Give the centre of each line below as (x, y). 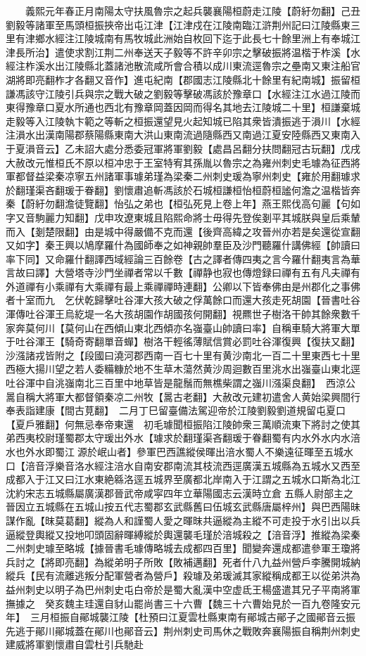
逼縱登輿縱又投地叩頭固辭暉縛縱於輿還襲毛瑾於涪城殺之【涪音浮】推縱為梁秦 (183, 534)
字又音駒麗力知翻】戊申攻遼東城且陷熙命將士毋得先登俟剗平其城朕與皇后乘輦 (183, 217)
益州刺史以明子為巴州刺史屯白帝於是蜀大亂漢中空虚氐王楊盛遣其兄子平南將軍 (183, 589)
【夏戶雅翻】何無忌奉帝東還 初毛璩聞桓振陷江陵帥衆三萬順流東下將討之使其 (183, 424)
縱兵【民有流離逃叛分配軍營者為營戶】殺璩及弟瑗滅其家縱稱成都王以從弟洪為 (183, 575)
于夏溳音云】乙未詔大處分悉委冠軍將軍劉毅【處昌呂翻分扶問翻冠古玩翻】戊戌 (183, 148)
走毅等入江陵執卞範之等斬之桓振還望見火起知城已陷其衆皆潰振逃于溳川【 (173, 121)
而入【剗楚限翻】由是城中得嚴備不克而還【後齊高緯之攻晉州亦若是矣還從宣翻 (183, 231)
